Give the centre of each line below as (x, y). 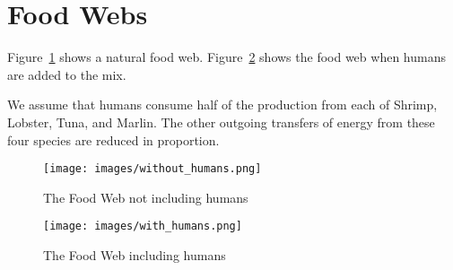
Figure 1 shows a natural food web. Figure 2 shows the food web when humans (226, 57)
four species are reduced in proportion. (113, 139)
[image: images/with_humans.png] (143, 226)
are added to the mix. (67, 74)
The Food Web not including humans (146, 197)
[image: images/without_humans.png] (152, 169)
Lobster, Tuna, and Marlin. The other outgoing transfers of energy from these (221, 122)
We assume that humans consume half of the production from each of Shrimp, (222, 105)
